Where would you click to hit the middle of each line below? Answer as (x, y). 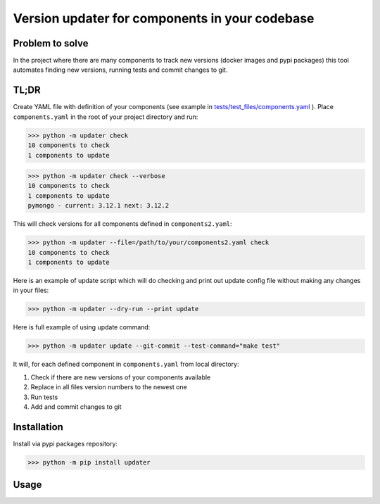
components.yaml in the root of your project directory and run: (106, 117)
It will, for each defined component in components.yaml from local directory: (126, 364)
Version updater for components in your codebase (164, 18)
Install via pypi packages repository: (65, 443)
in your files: (31, 290)
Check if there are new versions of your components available (121, 377)
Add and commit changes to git (76, 407)
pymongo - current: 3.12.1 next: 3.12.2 (98, 206)
